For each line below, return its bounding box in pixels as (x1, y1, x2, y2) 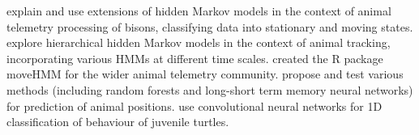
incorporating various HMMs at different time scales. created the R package (6, 49, 383, 66)
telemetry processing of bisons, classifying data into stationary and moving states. (6, 18, 413, 35)
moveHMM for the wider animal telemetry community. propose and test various (6, 65, 404, 82)
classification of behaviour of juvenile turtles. (6, 113, 229, 130)
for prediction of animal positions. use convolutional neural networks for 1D (6, 97, 383, 114)
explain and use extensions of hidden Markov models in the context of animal (6, 2, 391, 19)
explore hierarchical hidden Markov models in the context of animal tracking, (6, 34, 391, 51)
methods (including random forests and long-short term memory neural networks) (6, 81, 413, 98)
